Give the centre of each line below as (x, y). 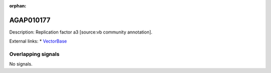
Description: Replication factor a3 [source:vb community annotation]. (81, 32)
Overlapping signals (34, 54)
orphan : (18, 6)
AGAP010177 (30, 20)
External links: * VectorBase (38, 41)
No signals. (21, 64)
